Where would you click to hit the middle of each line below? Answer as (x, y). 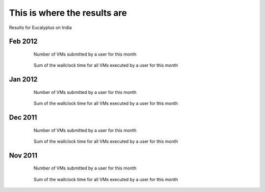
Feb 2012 (23, 41)
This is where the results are (68, 13)
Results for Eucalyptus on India (40, 27)
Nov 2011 (23, 155)
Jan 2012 (23, 79)
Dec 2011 (23, 117)
